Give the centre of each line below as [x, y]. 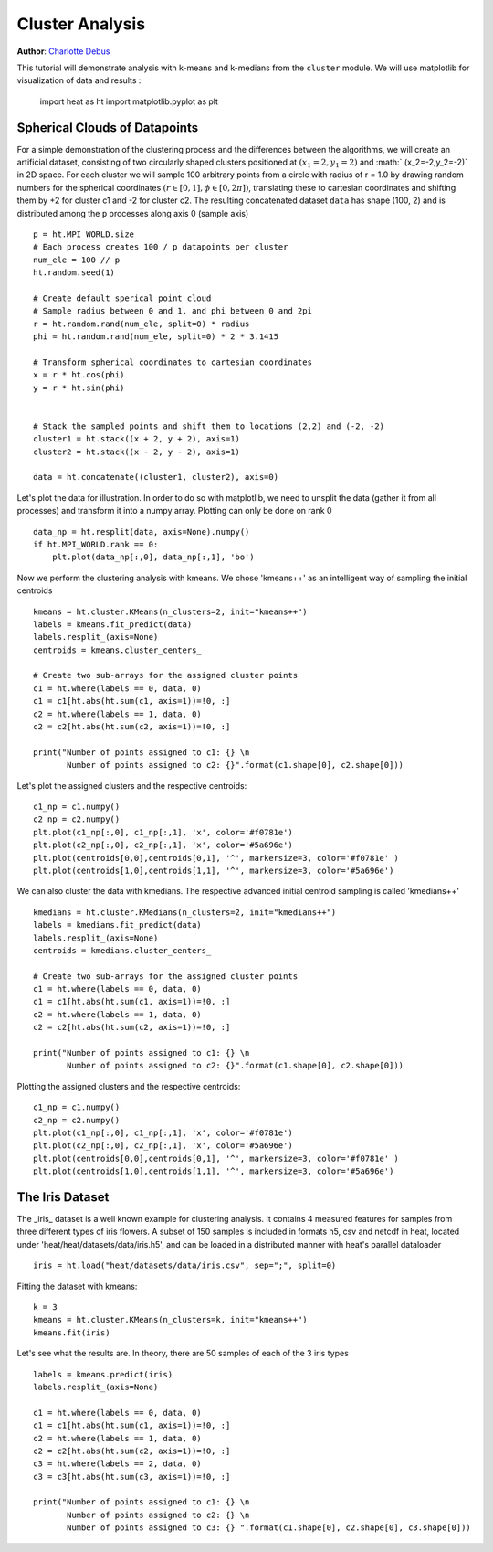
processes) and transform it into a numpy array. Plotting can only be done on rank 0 [174, 511]
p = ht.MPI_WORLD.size [84, 234]
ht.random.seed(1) [74, 273]
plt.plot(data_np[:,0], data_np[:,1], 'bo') [153, 557]
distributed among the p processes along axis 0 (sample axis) [133, 213]
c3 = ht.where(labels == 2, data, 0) [118, 1464]
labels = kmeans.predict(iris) [103, 1374]
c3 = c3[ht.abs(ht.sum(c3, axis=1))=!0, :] [132, 1477]
